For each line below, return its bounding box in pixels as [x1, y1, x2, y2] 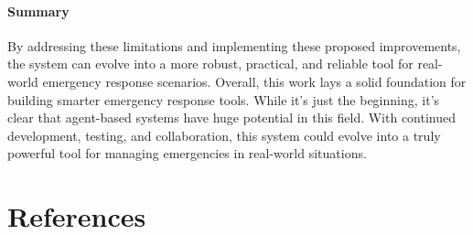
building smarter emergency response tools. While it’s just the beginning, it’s [7, 90, 440, 109]
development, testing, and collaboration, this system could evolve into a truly [7, 125, 441, 144]
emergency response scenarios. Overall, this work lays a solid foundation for [42, 71, 467, 91]
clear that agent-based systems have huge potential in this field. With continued [7, 108, 457, 127]
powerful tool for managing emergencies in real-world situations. [7, 144, 367, 163]
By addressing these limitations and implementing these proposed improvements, [7, 36, 461, 55]
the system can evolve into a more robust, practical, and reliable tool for [7, 54, 414, 73]
